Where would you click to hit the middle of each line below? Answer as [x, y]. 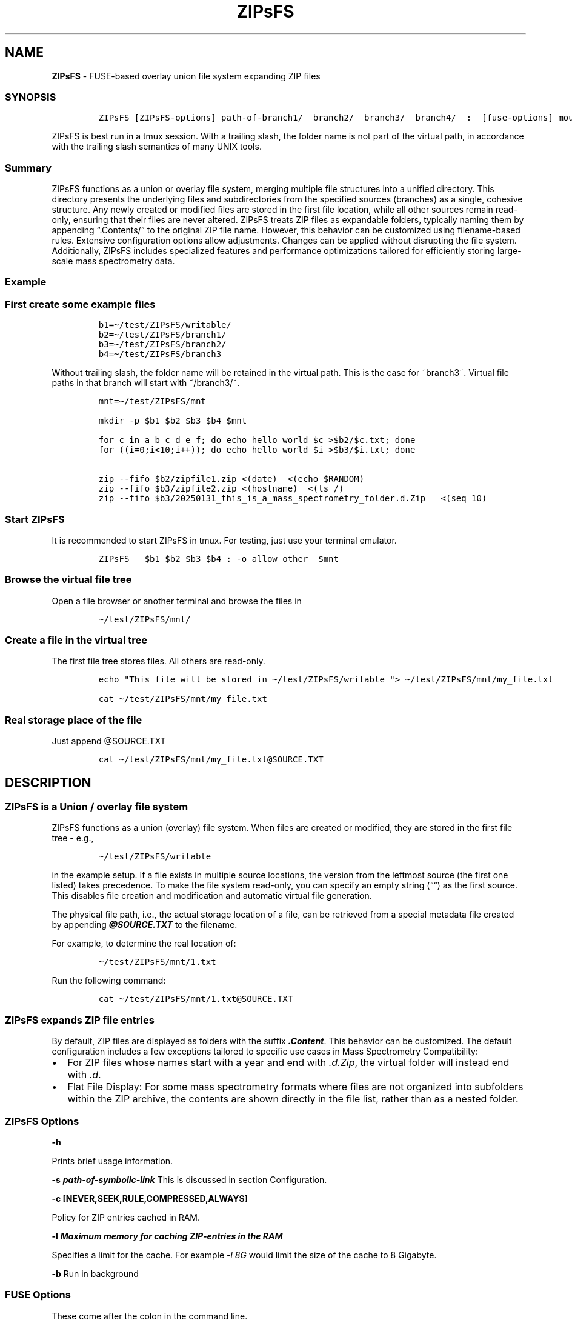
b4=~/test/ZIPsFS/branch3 [160, 354]
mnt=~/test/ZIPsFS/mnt [152, 402]
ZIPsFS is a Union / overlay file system [97, 807]
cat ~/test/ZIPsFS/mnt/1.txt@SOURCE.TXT [196, 999]
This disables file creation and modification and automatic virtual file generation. [212, 896]
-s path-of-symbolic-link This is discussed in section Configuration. [189, 1179]
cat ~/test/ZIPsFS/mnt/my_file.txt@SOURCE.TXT [211, 760]
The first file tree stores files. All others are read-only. [158, 661]
